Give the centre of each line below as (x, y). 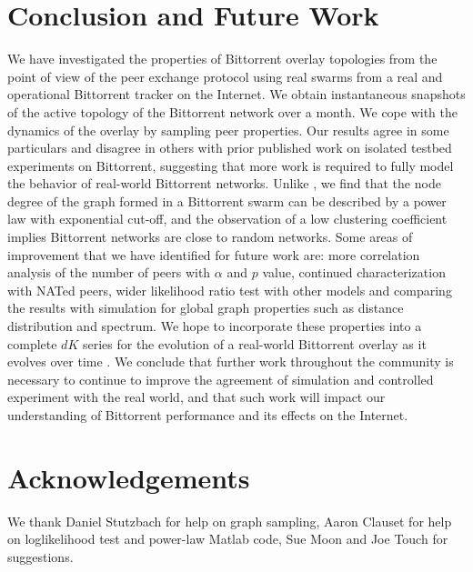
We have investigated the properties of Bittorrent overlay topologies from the (222, 59)
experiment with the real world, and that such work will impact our (196, 397)
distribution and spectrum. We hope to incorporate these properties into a (215, 326)
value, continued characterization (354, 272)
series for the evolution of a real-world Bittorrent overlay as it (254, 343)
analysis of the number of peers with (109, 272)
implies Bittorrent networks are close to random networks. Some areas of (210, 237)
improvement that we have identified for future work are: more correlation (214, 254)
